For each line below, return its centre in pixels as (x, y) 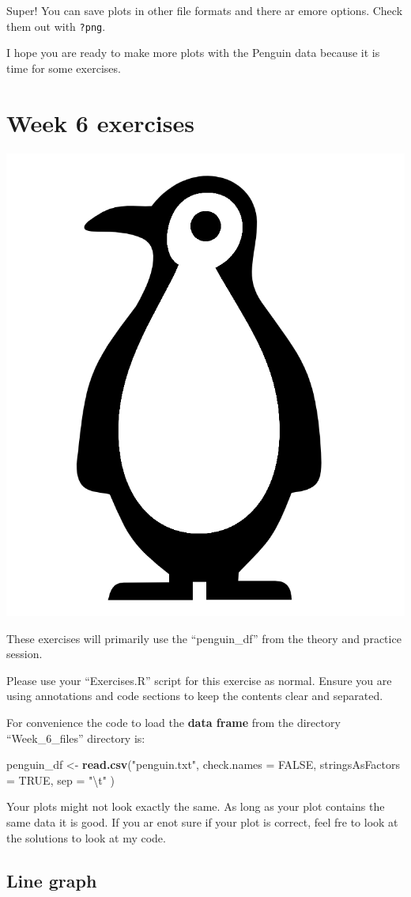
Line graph (52, 880)
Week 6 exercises (100, 122)
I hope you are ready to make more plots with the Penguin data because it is (193, 53)
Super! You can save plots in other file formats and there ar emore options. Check (205, 10)
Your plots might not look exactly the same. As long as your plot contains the (196, 806)
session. (25, 654)
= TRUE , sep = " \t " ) (61, 780)
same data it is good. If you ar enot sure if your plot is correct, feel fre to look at (202, 821)
